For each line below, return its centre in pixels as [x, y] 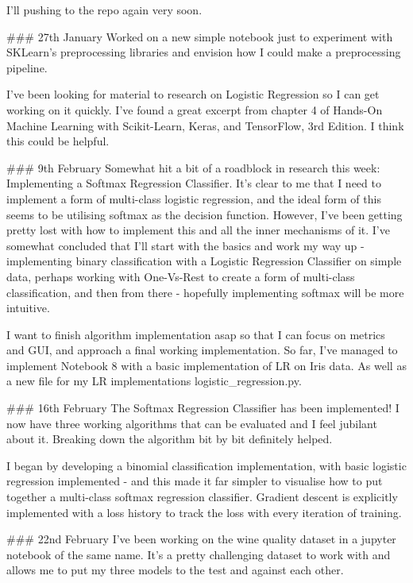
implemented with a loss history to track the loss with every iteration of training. [204, 512]
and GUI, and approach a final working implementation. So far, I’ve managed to [202, 350]
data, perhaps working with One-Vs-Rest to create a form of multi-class [181, 276]
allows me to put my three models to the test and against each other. [175, 570]
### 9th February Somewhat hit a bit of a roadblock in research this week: [193, 167]
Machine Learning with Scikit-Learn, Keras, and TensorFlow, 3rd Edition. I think [205, 125]
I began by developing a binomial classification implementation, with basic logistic [206, 465]
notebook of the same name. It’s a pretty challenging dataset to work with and [199, 554]
